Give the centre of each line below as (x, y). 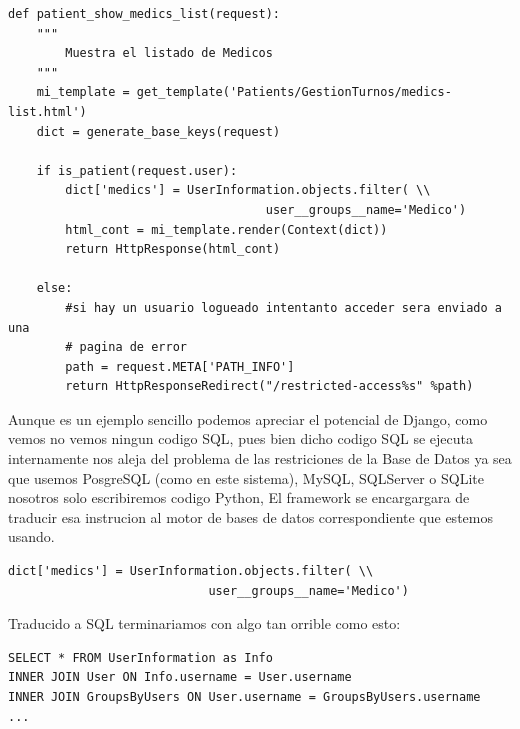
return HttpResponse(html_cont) (173, 249)
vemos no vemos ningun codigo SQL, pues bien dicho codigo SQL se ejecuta (241, 438)
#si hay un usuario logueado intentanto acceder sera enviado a (283, 307)
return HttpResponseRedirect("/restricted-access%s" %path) (269, 386)
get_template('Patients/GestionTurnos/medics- (294, 92)
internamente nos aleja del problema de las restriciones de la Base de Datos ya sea (260, 458)
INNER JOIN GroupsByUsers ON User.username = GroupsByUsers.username (244, 697)
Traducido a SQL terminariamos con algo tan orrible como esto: (204, 623)
